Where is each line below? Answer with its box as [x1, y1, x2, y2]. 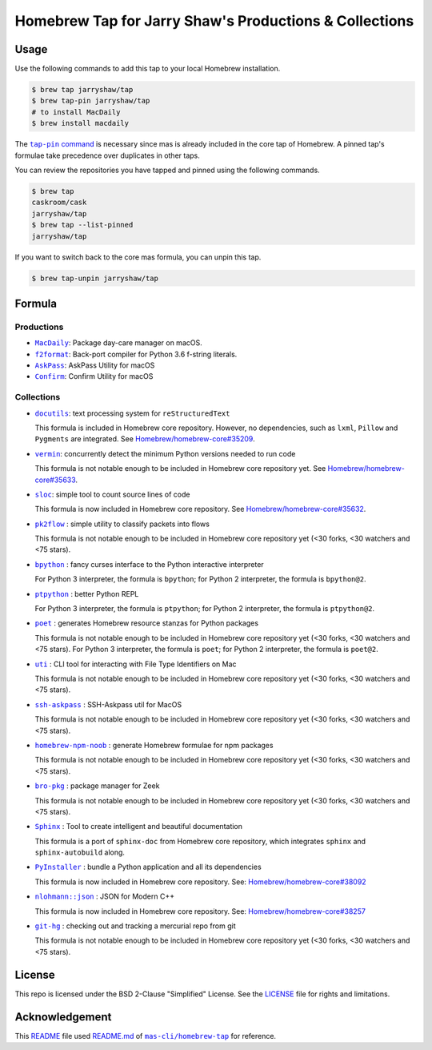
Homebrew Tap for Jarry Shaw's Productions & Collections [14, 12, 414, 30]
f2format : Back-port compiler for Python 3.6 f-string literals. [34, 349, 238, 359]
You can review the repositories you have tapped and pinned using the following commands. [14, 165, 320, 175]
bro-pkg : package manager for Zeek [34, 781, 160, 791]
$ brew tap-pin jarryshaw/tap [31, 96, 150, 106]
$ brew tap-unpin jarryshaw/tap [31, 273, 159, 283]
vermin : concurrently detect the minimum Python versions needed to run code [34, 449, 296, 458]
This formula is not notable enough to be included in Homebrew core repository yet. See [34, 464, 326, 473]
